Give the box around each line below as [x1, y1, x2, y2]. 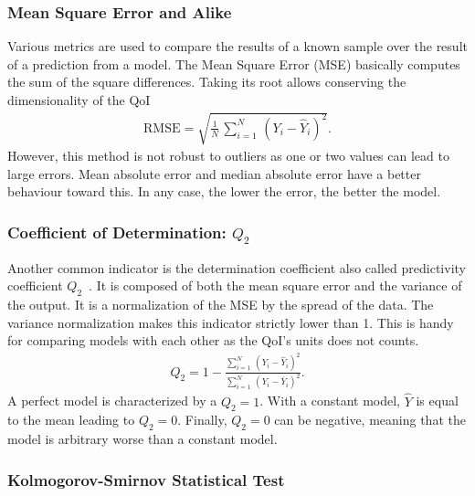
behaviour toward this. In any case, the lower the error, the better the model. [7, 182, 441, 201]
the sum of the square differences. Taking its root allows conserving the [7, 72, 406, 91]
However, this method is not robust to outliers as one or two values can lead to [7, 146, 449, 165]
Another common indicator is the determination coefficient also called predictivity [7, 258, 466, 277]
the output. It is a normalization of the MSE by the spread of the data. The [7, 294, 434, 313]
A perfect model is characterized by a [7, 391, 217, 410]
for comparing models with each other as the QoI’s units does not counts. [7, 331, 419, 350]
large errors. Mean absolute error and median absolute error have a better [7, 164, 421, 183]
